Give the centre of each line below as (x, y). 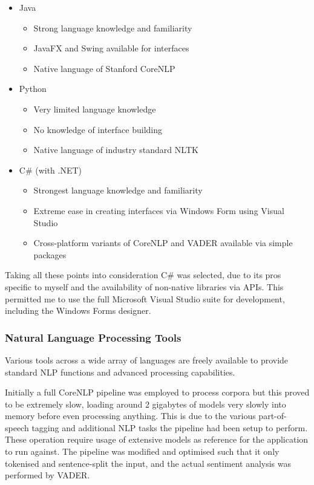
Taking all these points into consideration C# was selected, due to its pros (143, 275)
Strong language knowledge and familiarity (113, 28)
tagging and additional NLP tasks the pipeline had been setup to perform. (170, 427)
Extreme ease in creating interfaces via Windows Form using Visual (159, 210)
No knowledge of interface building (98, 129)
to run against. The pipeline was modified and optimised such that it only (142, 451)
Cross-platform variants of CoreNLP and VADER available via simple (163, 243)
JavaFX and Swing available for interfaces (111, 48)
